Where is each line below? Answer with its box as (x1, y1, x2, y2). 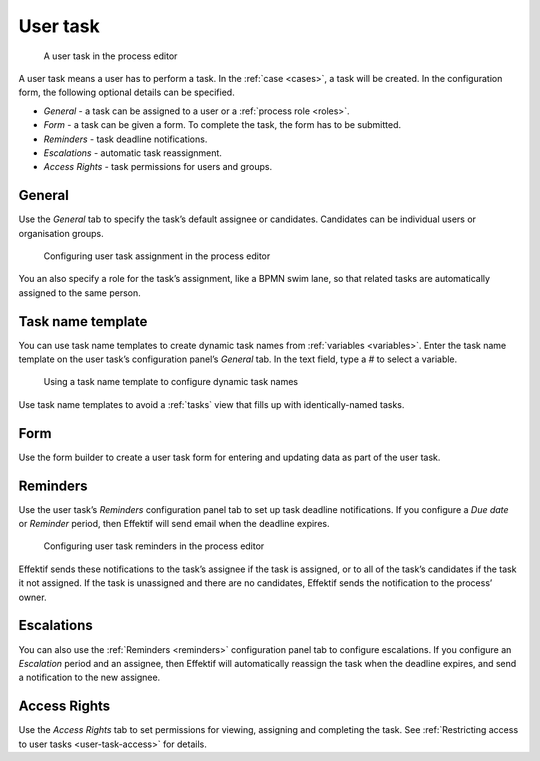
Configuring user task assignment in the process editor (43, 250, 271, 262)
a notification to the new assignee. (18, 671, 161, 684)
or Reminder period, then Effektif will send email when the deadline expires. (18, 518, 330, 530)
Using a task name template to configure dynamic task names (43, 376, 299, 388)
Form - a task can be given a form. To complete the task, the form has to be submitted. (43, 119, 402, 131)
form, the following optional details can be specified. (18, 86, 235, 99)
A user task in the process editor (43, 50, 178, 62)
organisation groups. (18, 227, 104, 239)
